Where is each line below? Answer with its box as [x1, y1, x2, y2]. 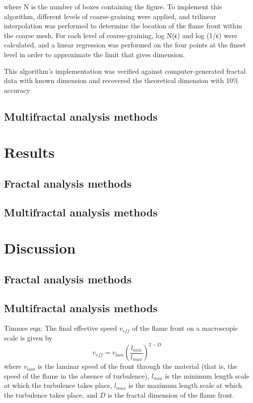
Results [4, 142, 55, 162]
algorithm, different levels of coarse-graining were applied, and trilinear [4, 11, 216, 21]
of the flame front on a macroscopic [132, 323, 238, 333]
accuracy [4, 85, 30, 95]
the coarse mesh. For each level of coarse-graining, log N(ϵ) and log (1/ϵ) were [4, 30, 237, 40]
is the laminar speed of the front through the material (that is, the [38, 361, 237, 371]
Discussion [4, 238, 76, 258]
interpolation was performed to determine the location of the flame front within [4, 21, 242, 31]
